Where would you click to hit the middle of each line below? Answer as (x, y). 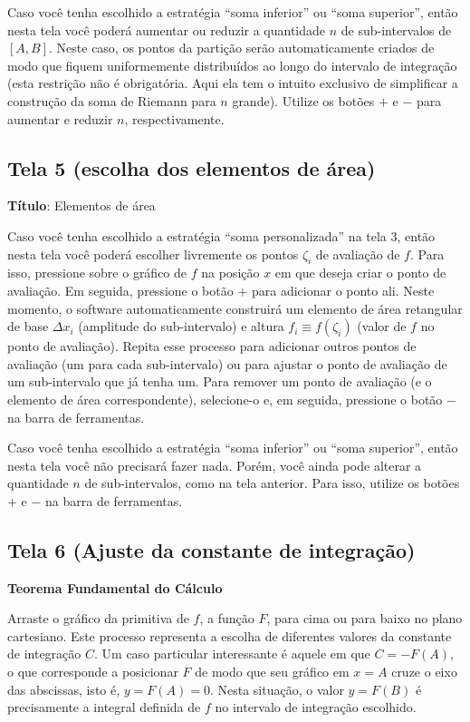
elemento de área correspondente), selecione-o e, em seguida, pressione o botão (225, 399)
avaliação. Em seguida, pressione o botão (120, 290)
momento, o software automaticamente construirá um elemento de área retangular (235, 308)
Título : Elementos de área (82, 205)
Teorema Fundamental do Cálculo (115, 587)
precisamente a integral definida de (104, 707)
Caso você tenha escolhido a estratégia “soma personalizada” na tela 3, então (221, 235)
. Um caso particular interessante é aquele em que (232, 654)
